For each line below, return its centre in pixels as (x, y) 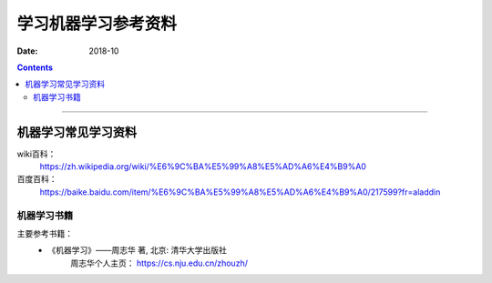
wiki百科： (36, 154)
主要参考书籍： (45, 233)
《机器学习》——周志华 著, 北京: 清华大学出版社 (137, 250)
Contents (35, 67)
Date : (27, 51)
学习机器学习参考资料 (97, 24)
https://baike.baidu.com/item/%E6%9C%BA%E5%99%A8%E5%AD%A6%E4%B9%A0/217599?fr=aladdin (240, 192)
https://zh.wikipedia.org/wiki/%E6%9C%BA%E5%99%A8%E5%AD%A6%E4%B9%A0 (203, 167)
